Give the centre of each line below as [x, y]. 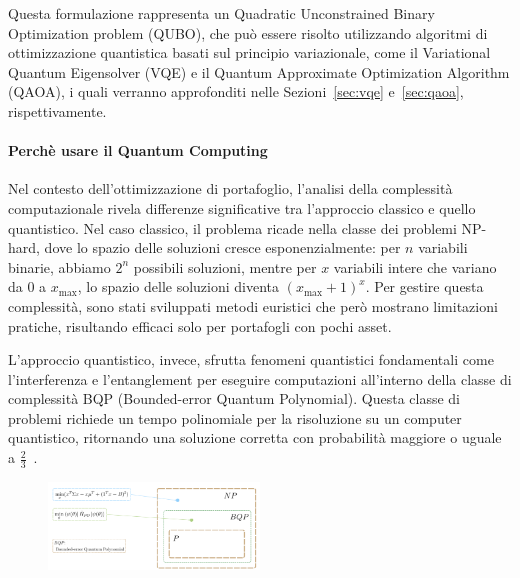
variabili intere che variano [415, 266]
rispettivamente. [57, 110]
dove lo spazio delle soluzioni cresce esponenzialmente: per [222, 247]
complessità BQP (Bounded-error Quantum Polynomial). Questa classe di [234, 398]
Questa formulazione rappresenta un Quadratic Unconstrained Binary [221, 13]
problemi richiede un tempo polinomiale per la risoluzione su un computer [235, 417]
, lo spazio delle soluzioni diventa [178, 286]
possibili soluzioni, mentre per [225, 266]
